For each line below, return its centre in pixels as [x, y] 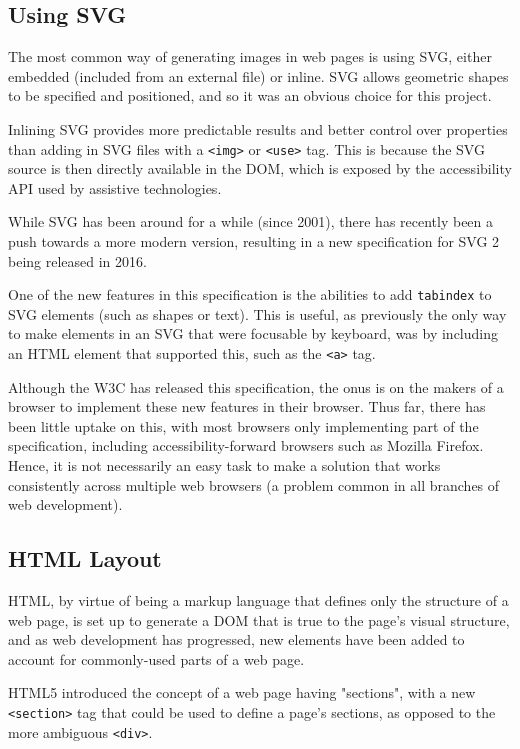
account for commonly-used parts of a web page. [156, 658]
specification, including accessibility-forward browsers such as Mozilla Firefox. [246, 445]
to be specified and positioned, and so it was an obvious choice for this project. [250, 95]
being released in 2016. [77, 260]
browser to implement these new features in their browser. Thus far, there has [247, 406]
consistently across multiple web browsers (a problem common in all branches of [254, 484]
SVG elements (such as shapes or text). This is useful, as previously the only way [257, 313]
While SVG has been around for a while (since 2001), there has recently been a [251, 221]
